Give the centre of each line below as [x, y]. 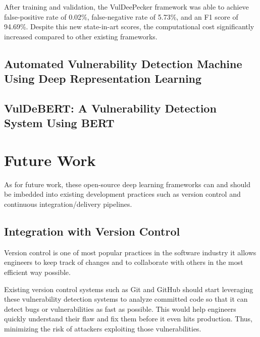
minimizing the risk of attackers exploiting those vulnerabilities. [103, 328]
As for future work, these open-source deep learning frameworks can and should [127, 184]
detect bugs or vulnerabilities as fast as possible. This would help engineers [120, 308]
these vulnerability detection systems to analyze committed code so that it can [126, 299]
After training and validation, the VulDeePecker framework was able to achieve [126, 7]
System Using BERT [59, 123]
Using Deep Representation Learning [103, 78]
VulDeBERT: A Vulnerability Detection [110, 108]
